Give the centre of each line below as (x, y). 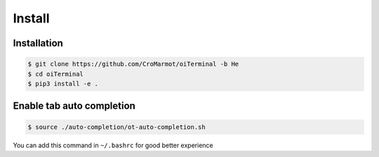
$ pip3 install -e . (63, 83)
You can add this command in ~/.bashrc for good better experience (113, 145)
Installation (38, 43)
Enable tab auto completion (74, 106)
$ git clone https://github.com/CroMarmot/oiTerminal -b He (133, 64)
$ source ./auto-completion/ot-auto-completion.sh (117, 127)
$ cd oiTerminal (56, 74)
